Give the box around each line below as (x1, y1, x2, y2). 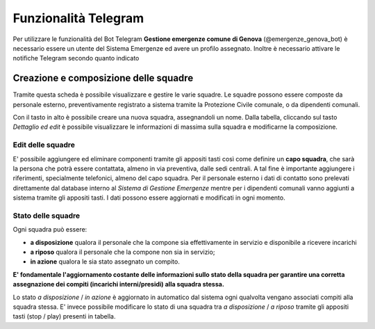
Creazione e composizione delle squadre (12, 72, 194, 84)
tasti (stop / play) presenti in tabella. (12, 312, 116, 321)
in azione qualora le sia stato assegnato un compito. (30, 257, 180, 266)
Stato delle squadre (12, 211, 81, 220)
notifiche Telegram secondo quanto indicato (12, 54, 140, 63)
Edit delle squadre (12, 140, 76, 150)
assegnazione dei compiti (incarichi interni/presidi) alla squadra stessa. (12, 280, 225, 289)
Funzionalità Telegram (12, 10, 144, 26)
